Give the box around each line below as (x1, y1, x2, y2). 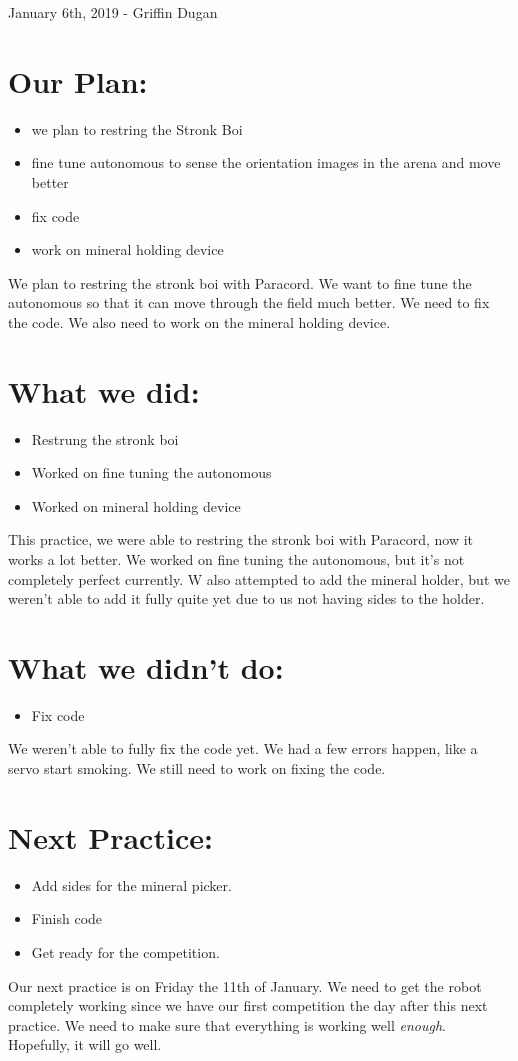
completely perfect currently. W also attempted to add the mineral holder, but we (8, 568, 510, 589)
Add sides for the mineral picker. (31, 874, 232, 895)
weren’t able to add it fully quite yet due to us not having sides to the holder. (8, 588, 485, 609)
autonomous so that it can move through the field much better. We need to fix (8, 292, 490, 313)
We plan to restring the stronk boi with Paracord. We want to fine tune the (8, 272, 472, 293)
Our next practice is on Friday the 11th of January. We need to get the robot (8, 975, 482, 996)
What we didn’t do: (8, 646, 284, 687)
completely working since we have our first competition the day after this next (8, 995, 488, 1016)
